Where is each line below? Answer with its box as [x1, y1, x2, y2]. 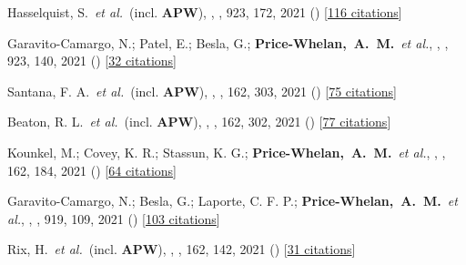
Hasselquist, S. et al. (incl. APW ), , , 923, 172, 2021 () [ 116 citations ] [7, 3, 402, 21]
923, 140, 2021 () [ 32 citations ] [7, 51, 177, 70]
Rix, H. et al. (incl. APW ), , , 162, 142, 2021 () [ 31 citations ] [7, 240, 356, 259]
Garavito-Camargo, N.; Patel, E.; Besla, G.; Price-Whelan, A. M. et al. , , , [7, 33, 449, 52]
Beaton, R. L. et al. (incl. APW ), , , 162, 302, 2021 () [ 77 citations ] [7, 112, 391, 131]
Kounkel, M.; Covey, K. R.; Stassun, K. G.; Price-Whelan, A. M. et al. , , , [7, 142, 446, 161]
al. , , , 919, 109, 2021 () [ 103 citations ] [7, 209, 220, 228]
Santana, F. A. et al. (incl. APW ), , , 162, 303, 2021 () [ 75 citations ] [7, 81, 397, 100]
